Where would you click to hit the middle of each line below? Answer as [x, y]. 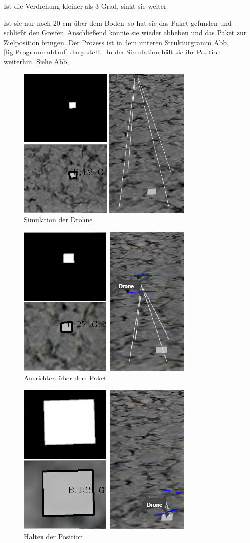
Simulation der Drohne [58, 220]
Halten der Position [53, 536]
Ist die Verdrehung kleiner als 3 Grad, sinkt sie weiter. [86, 6]
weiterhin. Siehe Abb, [37, 61]
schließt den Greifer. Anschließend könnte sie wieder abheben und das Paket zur [125, 32]
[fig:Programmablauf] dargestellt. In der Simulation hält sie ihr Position [113, 52]
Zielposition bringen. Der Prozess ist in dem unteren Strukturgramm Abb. [116, 42]
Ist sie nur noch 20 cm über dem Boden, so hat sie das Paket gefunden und [118, 23]
